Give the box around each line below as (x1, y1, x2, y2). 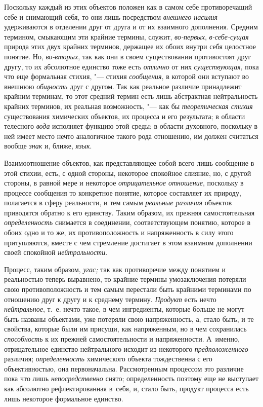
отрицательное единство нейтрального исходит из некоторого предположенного (4, 343, 248, 354)
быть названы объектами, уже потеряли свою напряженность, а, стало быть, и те (4, 313, 254, 324)
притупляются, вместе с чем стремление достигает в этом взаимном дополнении (4, 237, 252, 247)
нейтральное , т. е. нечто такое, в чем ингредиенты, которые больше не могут (4, 304, 245, 314)
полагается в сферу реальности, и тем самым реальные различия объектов (4, 197, 232, 208)
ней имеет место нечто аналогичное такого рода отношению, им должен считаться (4, 130, 258, 141)
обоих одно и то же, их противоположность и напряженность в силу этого (4, 227, 234, 238)
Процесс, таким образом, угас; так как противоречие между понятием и (4, 264, 226, 274)
